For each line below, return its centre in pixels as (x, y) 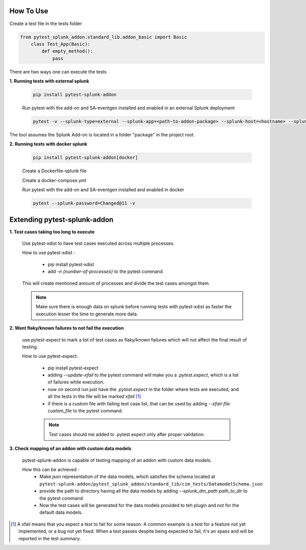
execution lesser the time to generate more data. (87, 314)
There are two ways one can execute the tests (58, 72)
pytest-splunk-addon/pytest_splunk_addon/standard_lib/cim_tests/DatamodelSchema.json (151, 484)
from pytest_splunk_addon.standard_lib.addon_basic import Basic (104, 37)
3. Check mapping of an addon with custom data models (70, 449)
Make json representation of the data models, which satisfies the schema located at (127, 477)
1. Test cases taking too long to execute (52, 232)
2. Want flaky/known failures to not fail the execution (67, 328)
